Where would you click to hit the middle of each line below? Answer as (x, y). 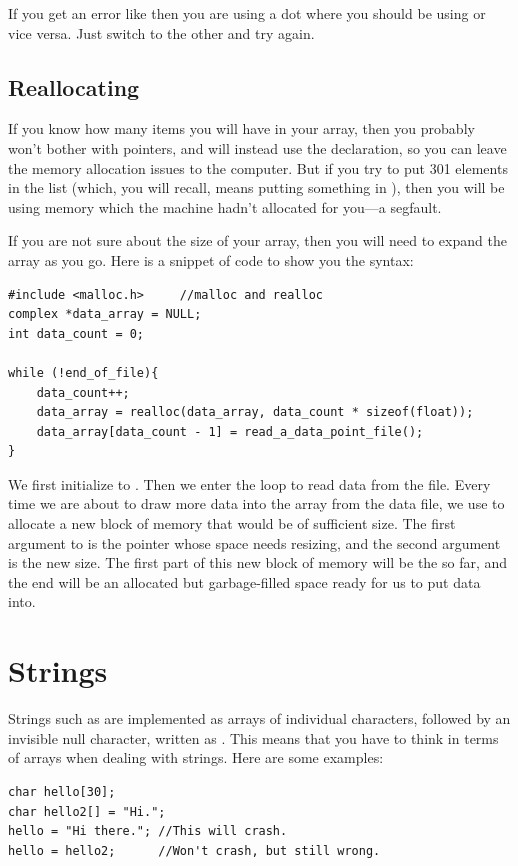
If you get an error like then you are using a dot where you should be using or (247, 13)
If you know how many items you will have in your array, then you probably (241, 128)
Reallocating (74, 86)
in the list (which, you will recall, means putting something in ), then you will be (256, 187)
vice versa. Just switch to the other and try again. (161, 32)
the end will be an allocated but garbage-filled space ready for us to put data (244, 581)
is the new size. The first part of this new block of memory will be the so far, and (258, 562)
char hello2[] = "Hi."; (87, 811)
